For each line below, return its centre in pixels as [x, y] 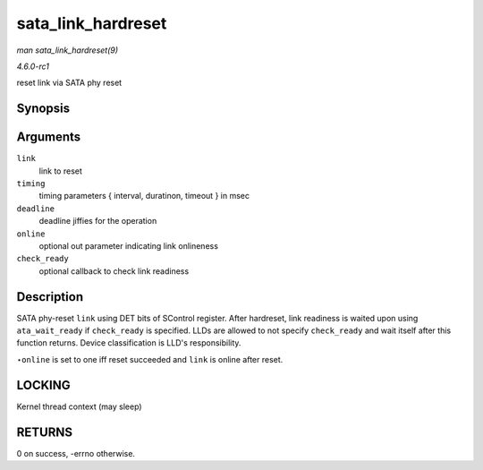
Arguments [49, 137]
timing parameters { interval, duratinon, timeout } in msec [144, 196]
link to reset [60, 171]
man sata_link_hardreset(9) [68, 50]
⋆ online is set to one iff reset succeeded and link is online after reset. [150, 359]
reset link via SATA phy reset [69, 83]
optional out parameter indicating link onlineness [129, 245]
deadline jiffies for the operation [98, 221]
